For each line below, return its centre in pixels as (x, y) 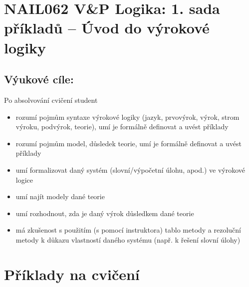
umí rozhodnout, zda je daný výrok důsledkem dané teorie (105, 213)
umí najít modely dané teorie (60, 196)
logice (24, 179)
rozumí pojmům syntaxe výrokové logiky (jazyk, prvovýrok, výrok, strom (127, 117)
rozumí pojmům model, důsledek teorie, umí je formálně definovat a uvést (128, 143)
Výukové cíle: (39, 79)
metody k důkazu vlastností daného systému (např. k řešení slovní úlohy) (128, 239)
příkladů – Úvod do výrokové (107, 28)
